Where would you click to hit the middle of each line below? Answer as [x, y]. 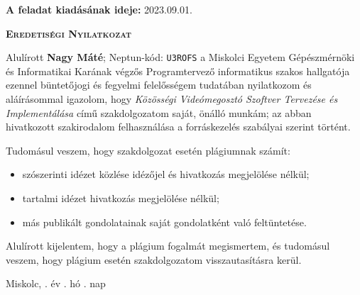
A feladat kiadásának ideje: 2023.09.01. [99, 9]
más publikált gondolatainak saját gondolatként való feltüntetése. [164, 222]
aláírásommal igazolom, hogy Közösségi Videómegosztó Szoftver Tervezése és [172, 99]
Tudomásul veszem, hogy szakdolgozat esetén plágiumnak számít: [148, 150]
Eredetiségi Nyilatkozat [69, 33]
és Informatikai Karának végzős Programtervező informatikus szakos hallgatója [178, 71]
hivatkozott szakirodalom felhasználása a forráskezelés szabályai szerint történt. [178, 127]
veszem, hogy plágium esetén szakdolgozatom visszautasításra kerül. [154, 259]
